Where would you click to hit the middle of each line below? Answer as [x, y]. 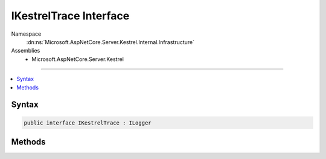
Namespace [26, 34]
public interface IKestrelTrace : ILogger [88, 123]
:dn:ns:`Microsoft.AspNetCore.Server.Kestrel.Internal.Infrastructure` [110, 42]
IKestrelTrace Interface [70, 16]
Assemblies [26, 51]
